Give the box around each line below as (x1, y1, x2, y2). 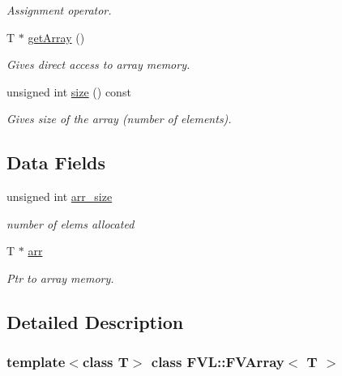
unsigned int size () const (6, 83, 131, 100)
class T (82, 352, 129, 372)
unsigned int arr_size (6, 188, 113, 205)
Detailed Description (6, 309, 184, 334)
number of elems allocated (6, 215, 135, 232)
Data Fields (6, 150, 106, 175)
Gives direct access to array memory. (6, 56, 190, 73)
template (6, 352, 66, 372)
